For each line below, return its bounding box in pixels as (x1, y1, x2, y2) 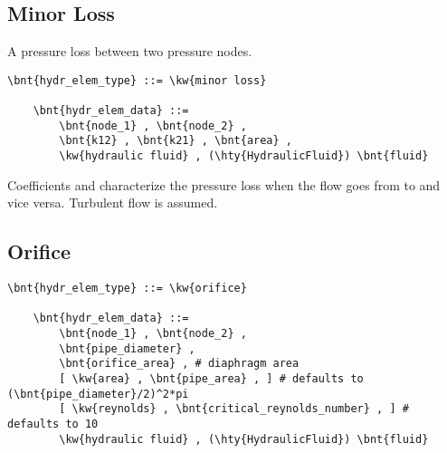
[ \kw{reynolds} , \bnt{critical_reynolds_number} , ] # (59, 402, 409, 416)
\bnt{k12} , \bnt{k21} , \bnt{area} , (59, 134, 292, 148)
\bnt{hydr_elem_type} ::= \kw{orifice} (7, 282, 247, 295)
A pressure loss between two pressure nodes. (7, 42, 252, 61)
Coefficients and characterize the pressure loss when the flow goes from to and (7, 175, 441, 194)
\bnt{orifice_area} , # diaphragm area (59, 357, 300, 371)
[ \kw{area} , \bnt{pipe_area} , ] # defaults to (59, 372, 364, 386)
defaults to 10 (7, 418, 99, 431)
